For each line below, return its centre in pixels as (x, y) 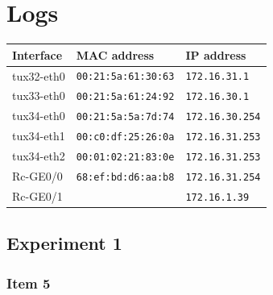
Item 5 (29, 283)
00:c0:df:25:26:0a (125, 137)
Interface (37, 54)
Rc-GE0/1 (37, 195)
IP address (216, 54)
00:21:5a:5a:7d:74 (125, 117)
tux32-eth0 (39, 75)
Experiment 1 (64, 243)
